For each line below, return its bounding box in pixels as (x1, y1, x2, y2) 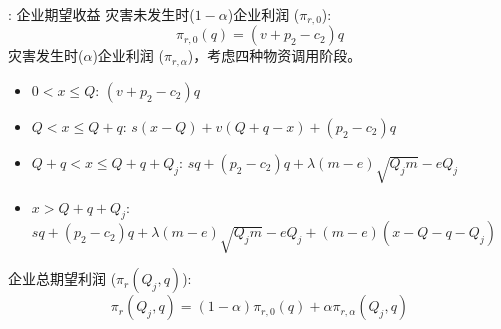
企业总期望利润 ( (8, 268, 117, 289)
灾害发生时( (8, 45, 84, 66)
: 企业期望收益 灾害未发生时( (8, 4, 195, 24)
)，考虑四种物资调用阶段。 (187, 45, 362, 66)
